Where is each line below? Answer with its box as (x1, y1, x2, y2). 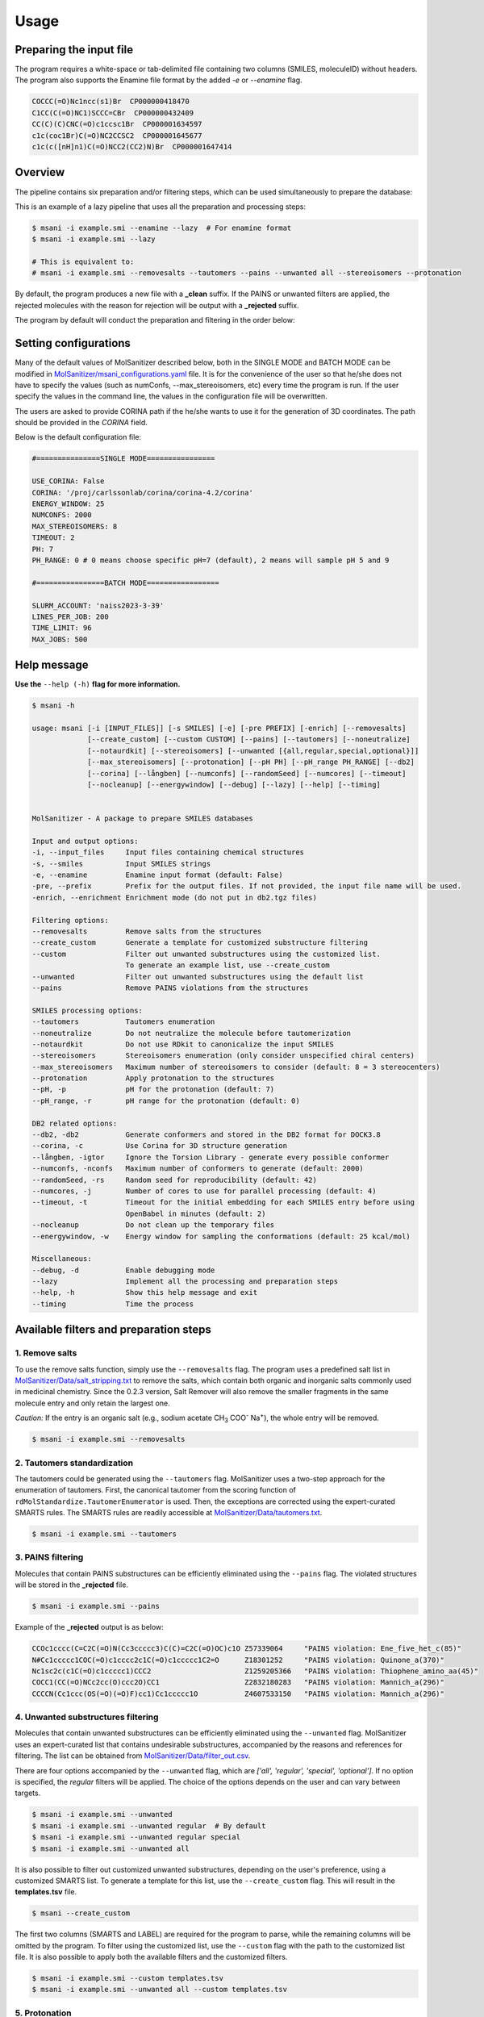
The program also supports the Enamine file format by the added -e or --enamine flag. (15, 75, 302, 85)
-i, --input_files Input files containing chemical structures (31, 848, 305, 857)
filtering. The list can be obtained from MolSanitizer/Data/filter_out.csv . (15, 1751, 251, 1760)
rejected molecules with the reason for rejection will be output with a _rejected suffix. (15, 300, 299, 310)
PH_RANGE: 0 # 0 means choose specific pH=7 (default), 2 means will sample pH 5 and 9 (31, 555, 390, 565)
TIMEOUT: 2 (31, 533, 75, 542)
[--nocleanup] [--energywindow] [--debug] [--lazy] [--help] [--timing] (87, 779, 381, 789)
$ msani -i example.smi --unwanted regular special (31, 1832, 241, 1842)
